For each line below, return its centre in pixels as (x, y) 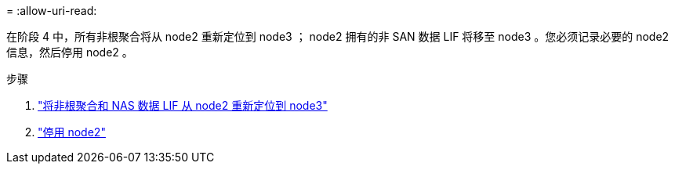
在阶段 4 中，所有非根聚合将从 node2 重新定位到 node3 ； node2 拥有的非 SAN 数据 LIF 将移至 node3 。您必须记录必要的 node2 (338, 36)
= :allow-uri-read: (52, 11)
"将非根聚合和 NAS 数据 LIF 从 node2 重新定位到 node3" (183, 105)
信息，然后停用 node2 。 (70, 52)
